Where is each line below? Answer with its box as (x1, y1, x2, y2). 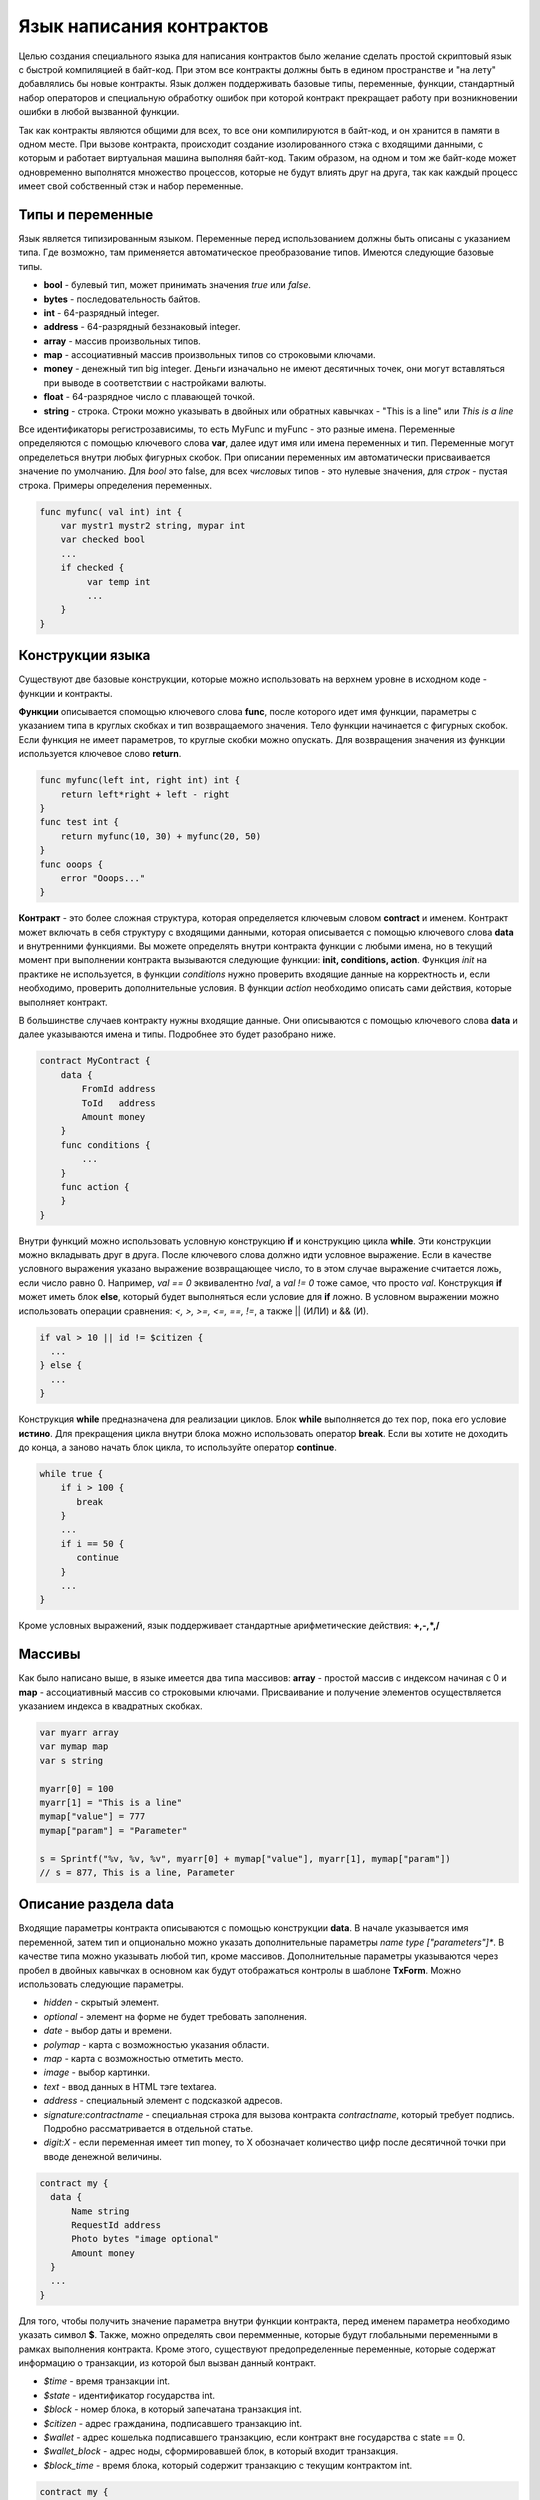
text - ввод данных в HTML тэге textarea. (43, 2080, 217, 2092)
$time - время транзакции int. (43, 2375, 170, 2387)
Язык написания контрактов (18, 15, 269, 37)
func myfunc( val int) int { (39, 506, 183, 517)
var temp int (86, 576, 151, 587)
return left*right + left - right (60, 788, 230, 800)
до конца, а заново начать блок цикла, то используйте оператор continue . (18, 1441, 337, 1453)
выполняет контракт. (18, 996, 108, 1008)
